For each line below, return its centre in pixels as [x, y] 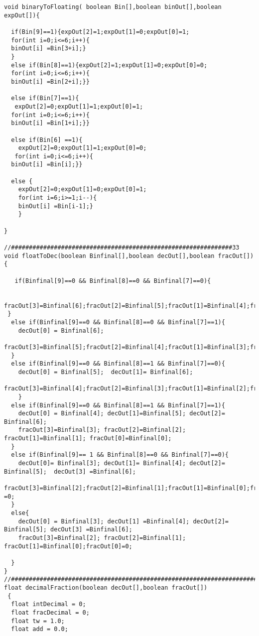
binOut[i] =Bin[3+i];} [49, 49]
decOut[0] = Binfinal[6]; [61, 330]
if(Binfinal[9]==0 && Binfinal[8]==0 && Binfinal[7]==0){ [113, 281]
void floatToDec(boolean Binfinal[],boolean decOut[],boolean [109, 256]
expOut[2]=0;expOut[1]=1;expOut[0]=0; [82, 148]
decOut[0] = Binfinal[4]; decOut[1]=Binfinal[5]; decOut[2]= [122, 414]
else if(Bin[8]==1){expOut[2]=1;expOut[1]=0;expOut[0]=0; [109, 65]
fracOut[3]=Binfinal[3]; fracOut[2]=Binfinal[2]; [102, 430]
